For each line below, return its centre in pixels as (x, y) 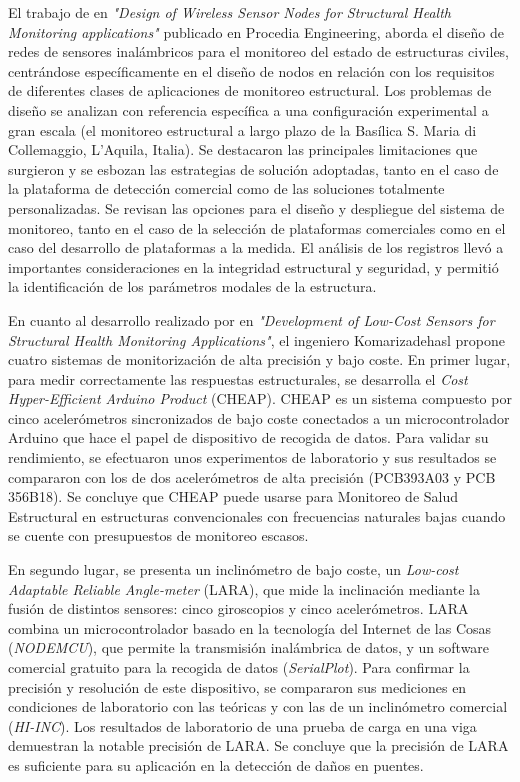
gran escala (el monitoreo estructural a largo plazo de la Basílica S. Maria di (242, 129)
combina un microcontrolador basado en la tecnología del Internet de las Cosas (250, 627)
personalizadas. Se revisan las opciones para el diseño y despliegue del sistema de (256, 207)
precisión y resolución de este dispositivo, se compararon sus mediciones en (237, 686)
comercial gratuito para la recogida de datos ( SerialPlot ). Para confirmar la (239, 667)
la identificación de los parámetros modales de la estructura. (192, 286)
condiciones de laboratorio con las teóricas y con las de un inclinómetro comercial (258, 706)
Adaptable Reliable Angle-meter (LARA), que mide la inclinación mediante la (244, 588)
